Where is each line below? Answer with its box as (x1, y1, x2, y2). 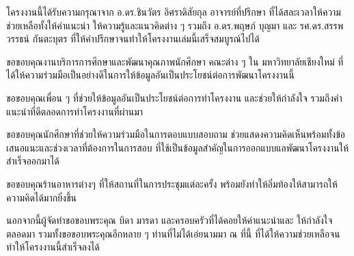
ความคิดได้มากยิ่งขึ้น (6, 190, 77, 204)
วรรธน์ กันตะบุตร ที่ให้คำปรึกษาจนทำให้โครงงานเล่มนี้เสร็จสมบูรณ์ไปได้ (6, 31, 260, 46)
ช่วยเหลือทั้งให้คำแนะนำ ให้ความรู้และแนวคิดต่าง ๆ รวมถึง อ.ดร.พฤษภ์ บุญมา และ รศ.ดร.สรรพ (6, 18, 344, 32)
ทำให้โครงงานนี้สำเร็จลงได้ (6, 240, 100, 254)
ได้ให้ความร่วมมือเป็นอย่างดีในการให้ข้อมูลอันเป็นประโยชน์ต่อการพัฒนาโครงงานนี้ (6, 68, 295, 82)
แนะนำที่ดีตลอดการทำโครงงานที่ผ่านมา (6, 104, 144, 118)
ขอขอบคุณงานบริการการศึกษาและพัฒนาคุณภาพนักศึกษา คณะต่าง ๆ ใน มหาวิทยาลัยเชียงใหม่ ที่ (6, 54, 344, 68)
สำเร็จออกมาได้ (6, 154, 59, 168)
